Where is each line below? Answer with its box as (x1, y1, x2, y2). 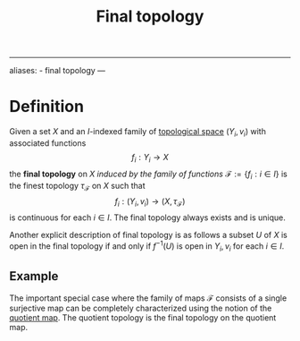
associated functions (9, 137, 87, 149)
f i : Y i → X (130, 151, 170, 165)
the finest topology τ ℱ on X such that (9, 180, 146, 193)
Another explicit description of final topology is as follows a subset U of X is (9, 230, 287, 241)
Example (9, 269, 59, 284)
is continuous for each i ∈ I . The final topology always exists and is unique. (9, 212, 286, 223)
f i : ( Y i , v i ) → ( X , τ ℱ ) (114, 196, 186, 209)
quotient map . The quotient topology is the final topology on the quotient (9, 312, 277, 323)
